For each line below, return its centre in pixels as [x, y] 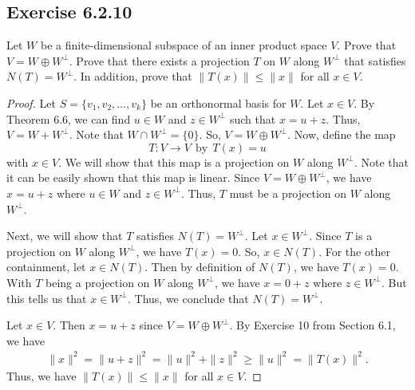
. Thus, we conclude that [188, 298]
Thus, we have [41, 375]
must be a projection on [288, 193]
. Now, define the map [342, 134]
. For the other [354, 251]
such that [253, 118]
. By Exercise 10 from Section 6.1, [312, 325]
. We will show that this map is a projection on [174, 162]
